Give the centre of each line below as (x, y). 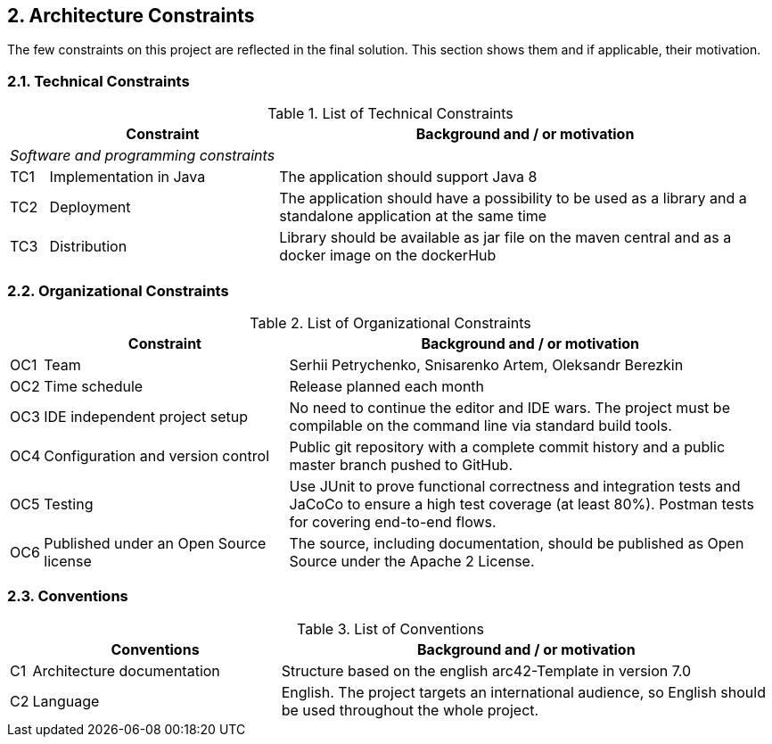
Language (66, 701)
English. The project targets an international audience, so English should (523, 692)
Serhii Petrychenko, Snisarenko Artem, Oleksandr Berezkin (486, 364)
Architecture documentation (126, 670)
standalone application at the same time (413, 216)
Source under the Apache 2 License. (412, 561)
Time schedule (94, 386)
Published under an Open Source (155, 543)
